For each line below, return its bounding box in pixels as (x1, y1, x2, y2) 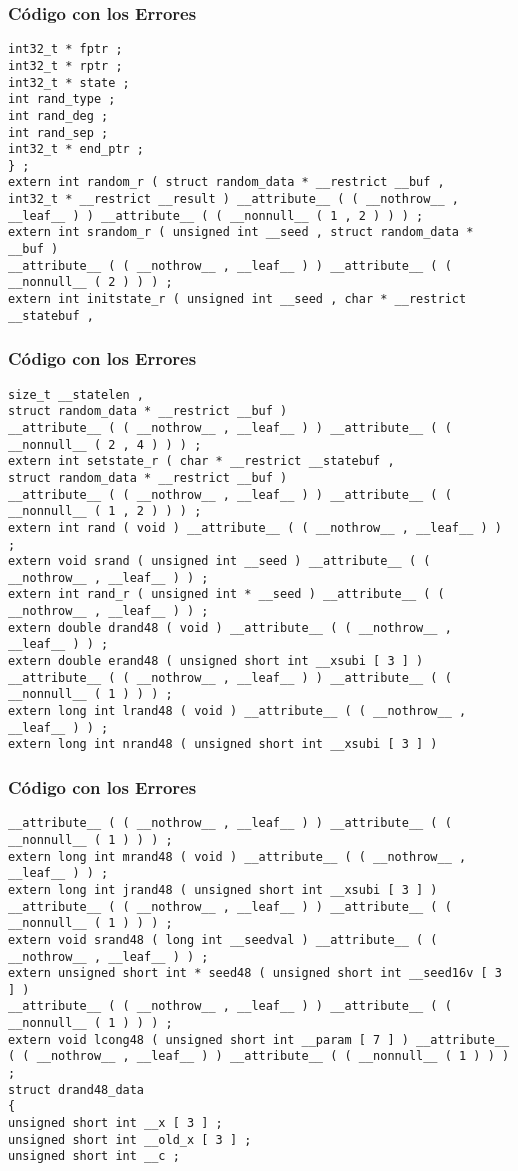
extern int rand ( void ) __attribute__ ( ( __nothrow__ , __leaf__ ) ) (8, 520, 502, 535)
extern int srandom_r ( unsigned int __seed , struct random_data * (8, 225, 474, 240)
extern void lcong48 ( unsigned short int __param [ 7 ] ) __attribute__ (8, 1032, 510, 1047)
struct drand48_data (8, 1082, 145, 1097)
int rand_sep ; (8, 125, 109, 140)
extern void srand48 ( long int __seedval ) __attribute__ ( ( (8, 932, 438, 947)
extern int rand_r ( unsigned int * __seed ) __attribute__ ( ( (8, 587, 445, 602)
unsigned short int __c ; (8, 1149, 180, 1164)
